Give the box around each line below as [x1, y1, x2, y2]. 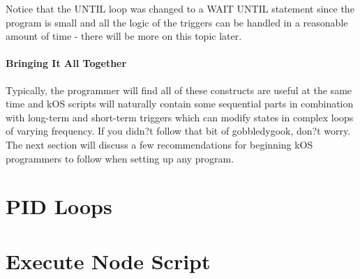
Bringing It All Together [6, 56, 127, 70]
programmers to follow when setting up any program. [6, 151, 234, 165]
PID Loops [6, 192, 112, 220]
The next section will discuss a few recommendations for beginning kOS [6, 137, 313, 151]
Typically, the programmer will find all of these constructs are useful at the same [6, 82, 352, 97]
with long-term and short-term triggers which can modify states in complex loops [6, 110, 354, 124]
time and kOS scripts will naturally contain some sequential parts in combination [6, 96, 354, 111]
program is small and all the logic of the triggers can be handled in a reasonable [6, 15, 348, 29]
